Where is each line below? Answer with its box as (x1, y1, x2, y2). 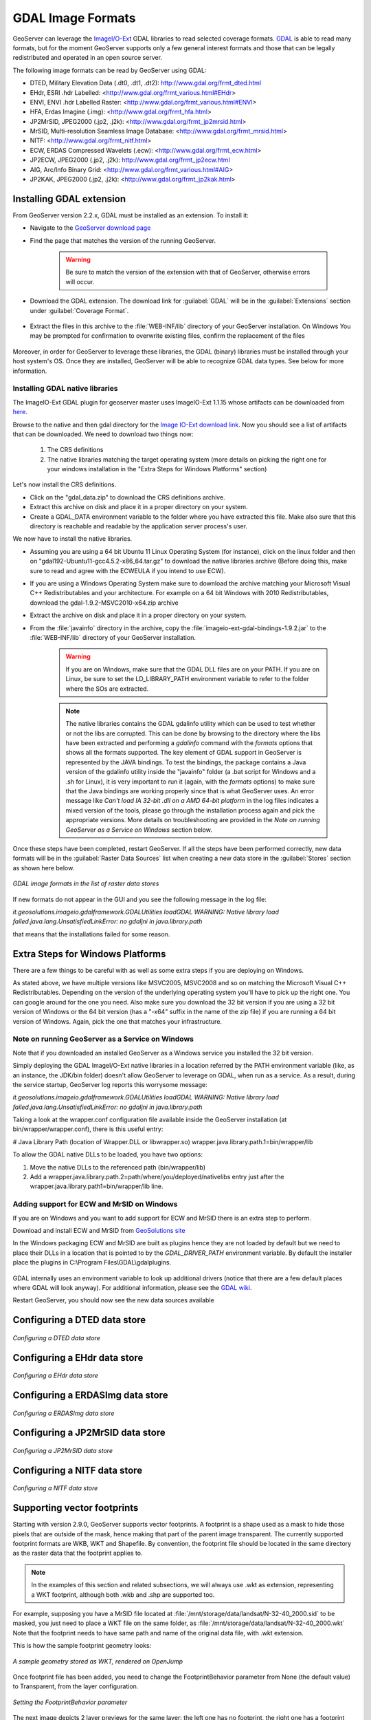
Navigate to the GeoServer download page (30, 224, 151, 232)
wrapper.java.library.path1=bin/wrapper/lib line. (30, 1182, 164, 1190)
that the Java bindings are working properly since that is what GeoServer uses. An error (65, 787, 315, 795)
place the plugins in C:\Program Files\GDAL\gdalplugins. (12, 1258, 172, 1267)
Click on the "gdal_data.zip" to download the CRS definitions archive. (30, 493, 226, 502)
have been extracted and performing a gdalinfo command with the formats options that (65, 739, 313, 747)
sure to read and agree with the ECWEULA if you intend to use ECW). (30, 566, 226, 574)
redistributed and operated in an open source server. (12, 54, 163, 62)
